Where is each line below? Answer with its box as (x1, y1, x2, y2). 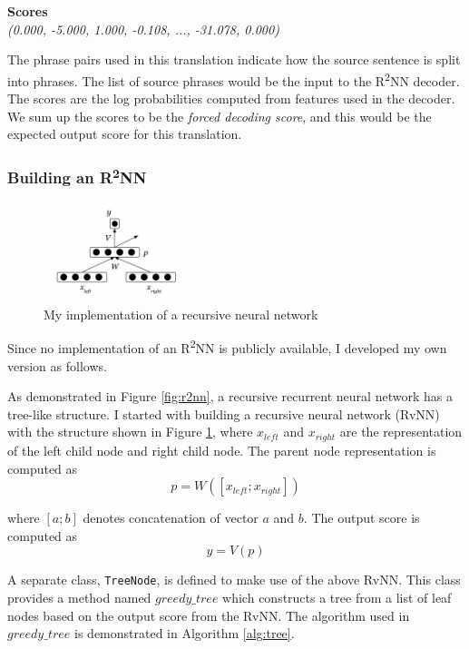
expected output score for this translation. (7, 124, 242, 143)
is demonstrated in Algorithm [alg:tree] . (74, 624, 295, 643)
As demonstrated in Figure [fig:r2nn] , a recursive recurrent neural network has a (7, 387, 453, 406)
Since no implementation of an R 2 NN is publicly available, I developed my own (7, 336, 447, 358)
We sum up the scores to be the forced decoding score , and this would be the (7, 106, 432, 125)
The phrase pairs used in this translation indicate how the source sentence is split (7, 50, 461, 69)
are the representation (339, 422, 463, 441)
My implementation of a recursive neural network (44, 304, 318, 323)
